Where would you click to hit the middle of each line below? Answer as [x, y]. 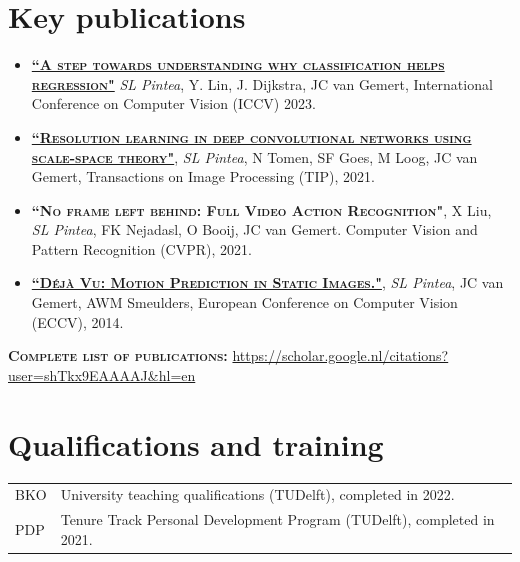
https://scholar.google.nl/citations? [340, 355]
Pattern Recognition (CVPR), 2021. [141, 248]
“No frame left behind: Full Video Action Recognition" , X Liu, [261, 209]
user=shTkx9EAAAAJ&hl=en [102, 374]
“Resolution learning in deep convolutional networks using [251, 136]
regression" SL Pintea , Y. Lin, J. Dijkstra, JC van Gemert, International [262, 83]
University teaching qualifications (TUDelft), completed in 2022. [257, 494]
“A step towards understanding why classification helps [238, 64]
